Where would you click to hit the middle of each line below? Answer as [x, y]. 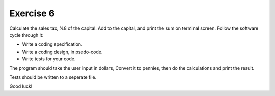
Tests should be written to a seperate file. [53, 77]
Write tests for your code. [49, 59]
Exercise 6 [32, 13]
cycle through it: [26, 35]
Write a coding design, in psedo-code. [62, 52]
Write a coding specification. [52, 44]
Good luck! [21, 86]
